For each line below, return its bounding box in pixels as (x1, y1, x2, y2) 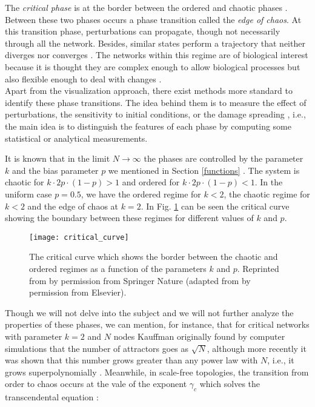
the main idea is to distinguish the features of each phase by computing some (5, 119, 291, 132)
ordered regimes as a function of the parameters (29, 262, 207, 274)
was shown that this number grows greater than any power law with (5, 354, 258, 366)
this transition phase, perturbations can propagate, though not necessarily (5, 25, 280, 38)
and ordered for (122, 176, 180, 188)
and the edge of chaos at (27, 199, 119, 212)
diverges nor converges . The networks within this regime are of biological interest (5, 48, 308, 61)
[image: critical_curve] (29, 233, 129, 242)
